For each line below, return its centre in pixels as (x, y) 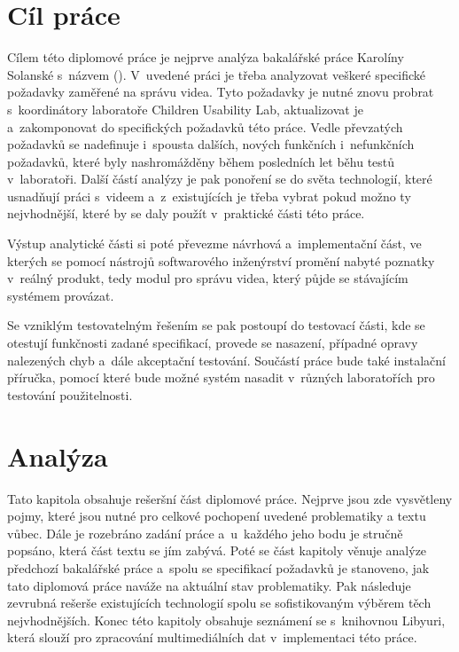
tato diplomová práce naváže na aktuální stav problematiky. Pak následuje (209, 585)
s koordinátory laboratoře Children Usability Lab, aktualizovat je (185, 109)
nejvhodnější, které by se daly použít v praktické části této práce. (186, 213)
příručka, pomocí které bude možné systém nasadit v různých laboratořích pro (221, 377)
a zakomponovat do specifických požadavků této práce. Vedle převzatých (205, 126)
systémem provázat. (61, 295)
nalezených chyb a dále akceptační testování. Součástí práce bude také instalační (226, 360)
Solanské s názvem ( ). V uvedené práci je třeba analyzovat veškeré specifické (217, 74)
